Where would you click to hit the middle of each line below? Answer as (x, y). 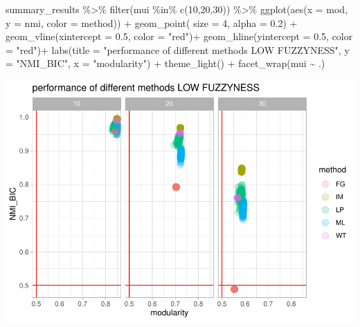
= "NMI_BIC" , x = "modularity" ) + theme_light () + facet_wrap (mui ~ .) (165, 63)
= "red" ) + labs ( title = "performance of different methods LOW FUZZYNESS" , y (178, 49)
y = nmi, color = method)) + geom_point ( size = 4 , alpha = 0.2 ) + (152, 22)
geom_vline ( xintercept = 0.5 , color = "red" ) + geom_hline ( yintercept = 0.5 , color (179, 36)
